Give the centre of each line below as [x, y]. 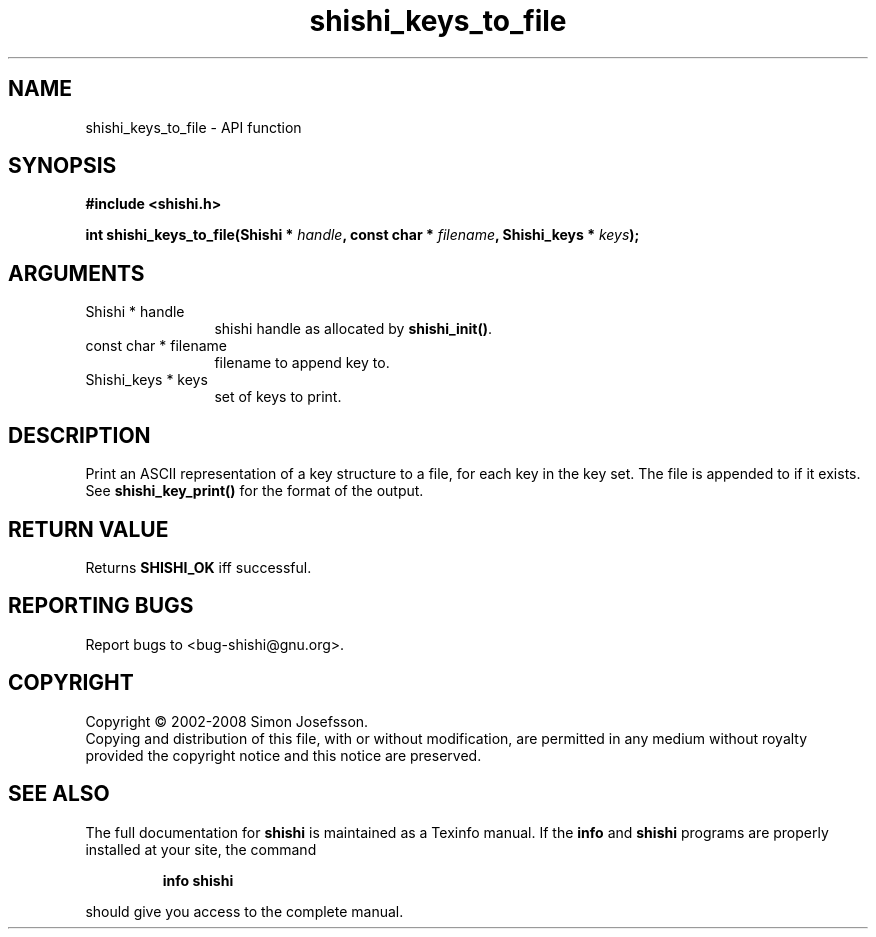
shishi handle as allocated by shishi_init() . [353, 329]
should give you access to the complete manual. [244, 911]
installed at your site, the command [201, 849]
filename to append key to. [302, 363]
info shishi [198, 880]
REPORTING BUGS [101, 606]
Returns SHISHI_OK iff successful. [198, 567]
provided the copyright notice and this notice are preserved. [283, 755]
